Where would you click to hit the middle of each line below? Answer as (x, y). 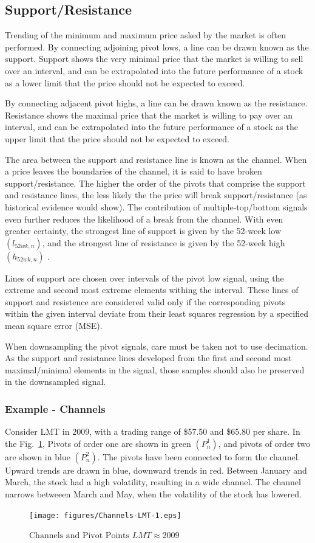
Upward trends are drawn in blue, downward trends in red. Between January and (156, 470)
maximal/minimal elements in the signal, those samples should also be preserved (155, 369)
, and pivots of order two (264, 443)
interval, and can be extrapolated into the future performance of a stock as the (151, 127)
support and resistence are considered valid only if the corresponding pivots (145, 301)
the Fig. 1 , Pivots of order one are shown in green (98, 443)
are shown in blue (38, 456)
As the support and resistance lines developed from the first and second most (148, 358)
